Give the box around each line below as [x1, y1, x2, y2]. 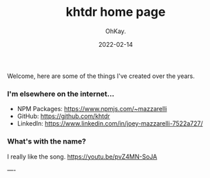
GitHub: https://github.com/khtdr [17, 112, 110, 121]
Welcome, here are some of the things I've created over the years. [7, 72, 195, 80]
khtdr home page [65, 4, 166, 20]
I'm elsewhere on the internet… [7, 89, 115, 99]
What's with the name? [7, 137, 86, 146]
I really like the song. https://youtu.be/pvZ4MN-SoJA [7, 152, 158, 161]
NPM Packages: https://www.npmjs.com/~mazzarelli [17, 105, 167, 113]
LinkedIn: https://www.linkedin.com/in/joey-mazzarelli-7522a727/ [17, 119, 203, 128]
